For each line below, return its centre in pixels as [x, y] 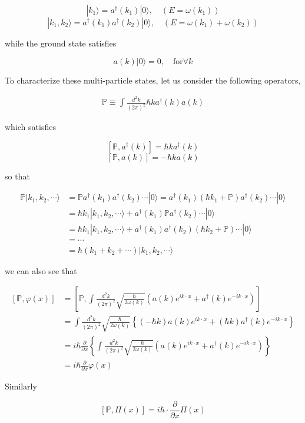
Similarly [21, 386]
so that [17, 176]
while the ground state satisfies [61, 43]
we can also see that [41, 270]
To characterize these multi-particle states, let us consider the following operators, [153, 80]
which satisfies [30, 127]
